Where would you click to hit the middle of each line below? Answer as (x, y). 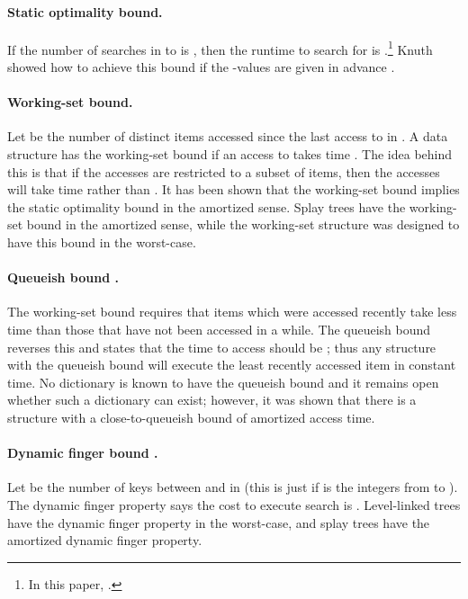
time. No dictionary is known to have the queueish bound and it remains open (223, 382)
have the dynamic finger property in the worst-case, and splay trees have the (219, 522)
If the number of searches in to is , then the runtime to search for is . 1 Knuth (220, 48)
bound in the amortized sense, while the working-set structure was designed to (243, 224)
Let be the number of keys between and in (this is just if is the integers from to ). (233, 487)
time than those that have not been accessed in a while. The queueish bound (219, 329)
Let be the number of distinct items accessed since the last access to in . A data (228, 136)
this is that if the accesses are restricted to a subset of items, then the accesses (224, 171)
